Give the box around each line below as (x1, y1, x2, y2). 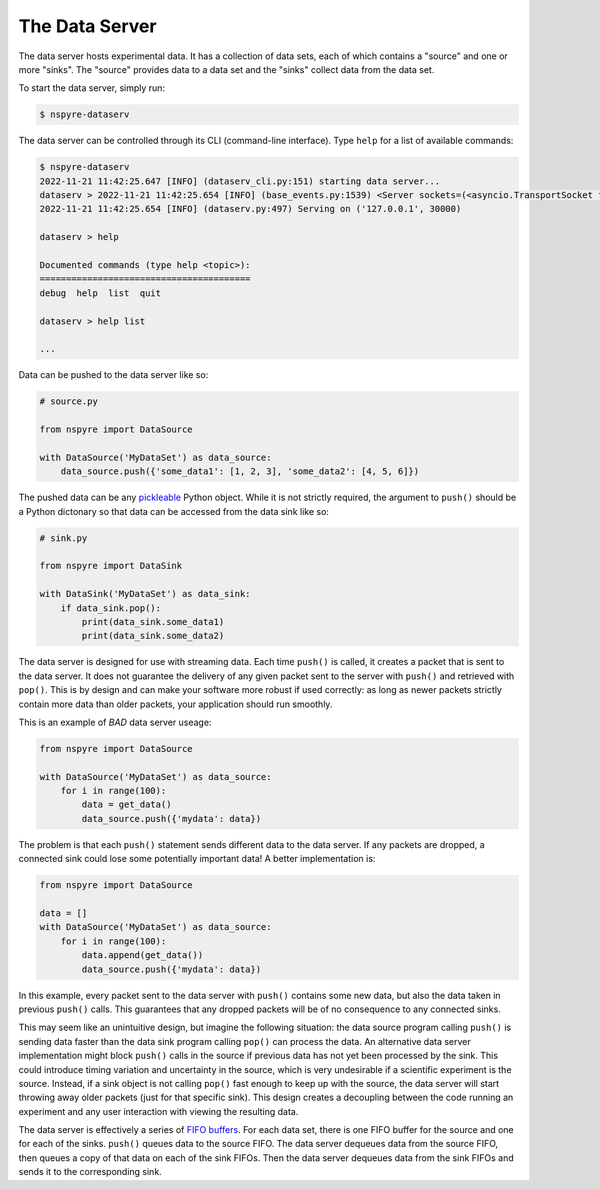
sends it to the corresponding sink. (18, 1166, 162, 1178)
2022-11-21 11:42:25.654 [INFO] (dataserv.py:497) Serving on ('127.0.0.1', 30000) (39, 203, 462, 215)
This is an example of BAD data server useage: (18, 716, 212, 728)
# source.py (39, 396, 99, 407)
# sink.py (39, 532, 88, 544)
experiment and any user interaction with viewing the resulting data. (18, 1105, 299, 1117)
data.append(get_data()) (81, 950, 204, 961)
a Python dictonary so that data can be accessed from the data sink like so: (18, 505, 330, 517)
